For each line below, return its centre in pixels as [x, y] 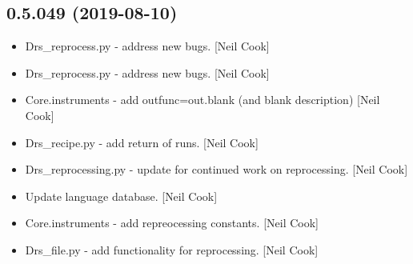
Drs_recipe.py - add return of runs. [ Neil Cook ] [142, 142]
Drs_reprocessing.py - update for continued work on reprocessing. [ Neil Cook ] [217, 169]
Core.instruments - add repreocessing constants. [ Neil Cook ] [172, 223]
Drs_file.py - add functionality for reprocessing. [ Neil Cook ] [172, 249]
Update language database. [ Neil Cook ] [121, 196]
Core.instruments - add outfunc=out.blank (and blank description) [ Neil [202, 100]
